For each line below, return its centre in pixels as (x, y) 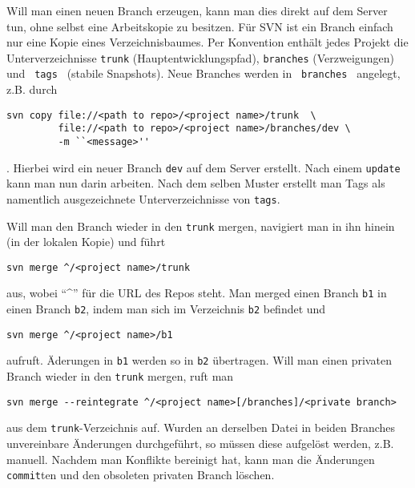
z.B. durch (32, 89)
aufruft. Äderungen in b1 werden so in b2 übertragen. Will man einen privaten (199, 360)
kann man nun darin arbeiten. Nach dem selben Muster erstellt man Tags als (196, 183)
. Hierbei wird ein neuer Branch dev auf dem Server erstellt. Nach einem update (203, 167)
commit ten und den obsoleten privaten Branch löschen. (141, 475)
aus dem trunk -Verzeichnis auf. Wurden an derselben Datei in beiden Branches (201, 428)
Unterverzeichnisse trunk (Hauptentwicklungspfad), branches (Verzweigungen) (200, 57)
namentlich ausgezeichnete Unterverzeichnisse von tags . (143, 198)
